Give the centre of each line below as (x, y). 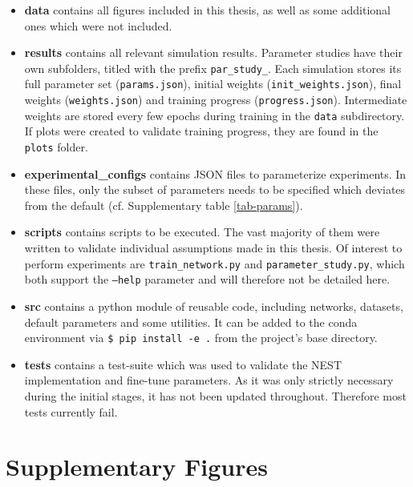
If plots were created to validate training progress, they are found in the (201, 131)
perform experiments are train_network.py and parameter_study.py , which (215, 263)
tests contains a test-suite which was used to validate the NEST (183, 364)
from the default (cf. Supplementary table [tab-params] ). (164, 205)
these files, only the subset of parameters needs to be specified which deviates (215, 189)
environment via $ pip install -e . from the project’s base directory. (201, 338)
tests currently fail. (71, 411)
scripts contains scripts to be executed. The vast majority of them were (202, 232)
